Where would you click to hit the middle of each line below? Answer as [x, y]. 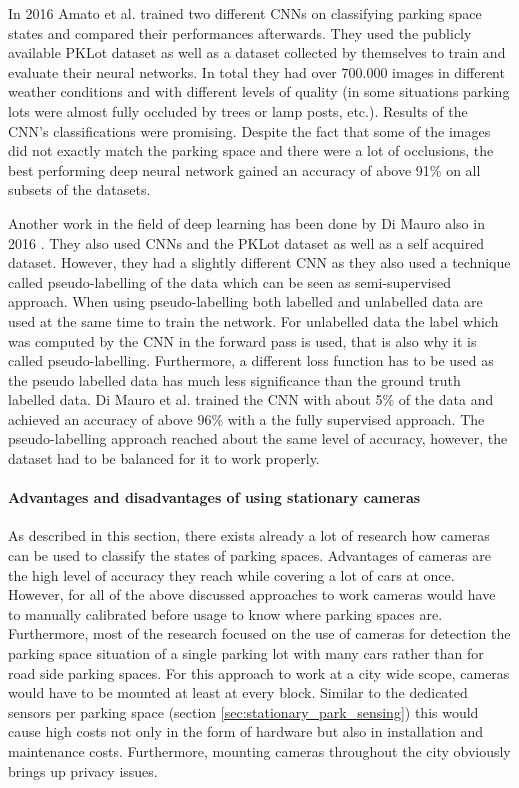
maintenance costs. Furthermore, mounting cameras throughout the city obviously [259, 750]
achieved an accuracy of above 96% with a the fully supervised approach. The [246, 418]
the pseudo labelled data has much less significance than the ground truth [234, 379]
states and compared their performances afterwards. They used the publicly [240, 32]
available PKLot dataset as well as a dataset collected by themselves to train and [257, 52]
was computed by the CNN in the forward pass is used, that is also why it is [242, 340]
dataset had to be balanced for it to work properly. [164, 458]
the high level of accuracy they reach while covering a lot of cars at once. [231, 574]
